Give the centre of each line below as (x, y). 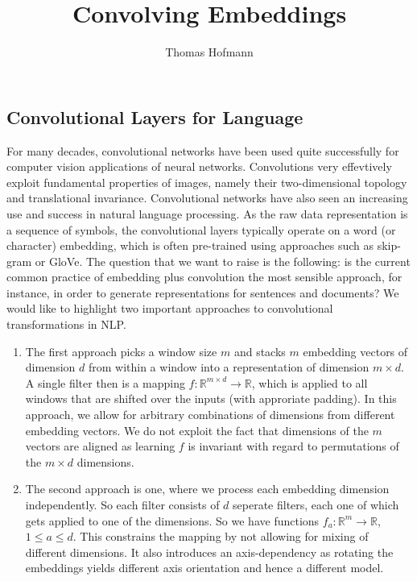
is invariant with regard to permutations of (293, 446)
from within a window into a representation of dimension (229, 367)
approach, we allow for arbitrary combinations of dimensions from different (210, 415)
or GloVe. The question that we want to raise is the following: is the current (223, 261)
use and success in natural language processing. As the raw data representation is (207, 213)
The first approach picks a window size (121, 351)
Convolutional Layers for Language (155, 116)
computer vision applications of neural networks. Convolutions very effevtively (199, 166)
